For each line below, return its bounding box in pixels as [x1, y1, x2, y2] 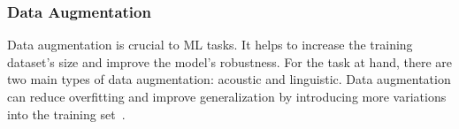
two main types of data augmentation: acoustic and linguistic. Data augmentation [7, 70, 451, 88]
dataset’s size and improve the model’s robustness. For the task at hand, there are [7, 52, 453, 71]
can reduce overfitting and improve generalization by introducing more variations [7, 87, 447, 105]
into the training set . [7, 104, 126, 123]
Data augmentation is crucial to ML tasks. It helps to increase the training [7, 35, 413, 54]
